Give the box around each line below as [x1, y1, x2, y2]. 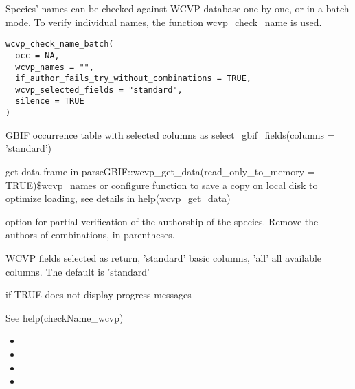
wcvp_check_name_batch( [5, 39, 114, 49]
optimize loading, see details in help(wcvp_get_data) [5, 191, 231, 205]
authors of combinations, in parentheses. [5, 227, 175, 242]
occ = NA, [15, 50, 60, 60]
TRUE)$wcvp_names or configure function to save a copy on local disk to [5, 177, 318, 192]
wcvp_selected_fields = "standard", [15, 85, 183, 95]
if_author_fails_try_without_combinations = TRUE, [15, 74, 251, 84]
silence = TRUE [15, 96, 84, 107]
